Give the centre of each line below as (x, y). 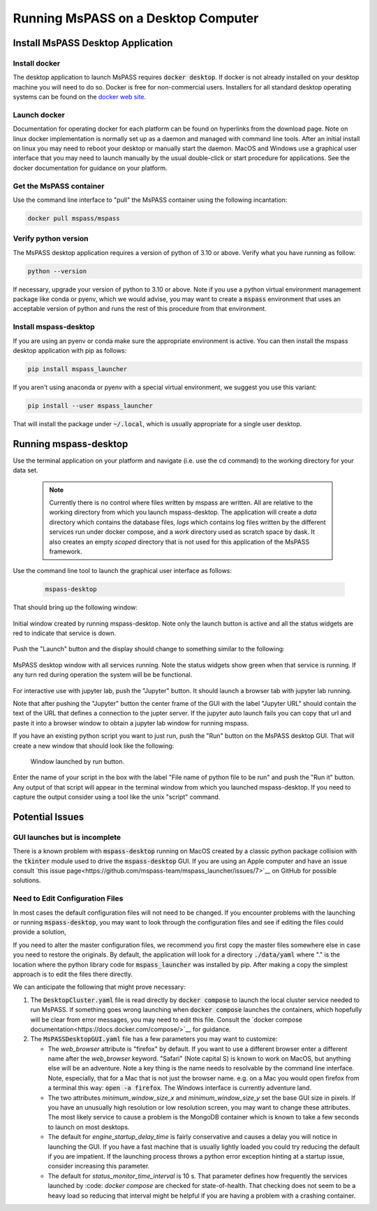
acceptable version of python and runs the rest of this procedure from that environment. (140, 309)
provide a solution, (39, 932)
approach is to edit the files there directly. (73, 974)
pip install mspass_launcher (77, 369)
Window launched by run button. (77, 761)
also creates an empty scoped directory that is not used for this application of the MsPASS (179, 542)
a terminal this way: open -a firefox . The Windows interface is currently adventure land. (180, 1088)
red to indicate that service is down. (65, 633)
